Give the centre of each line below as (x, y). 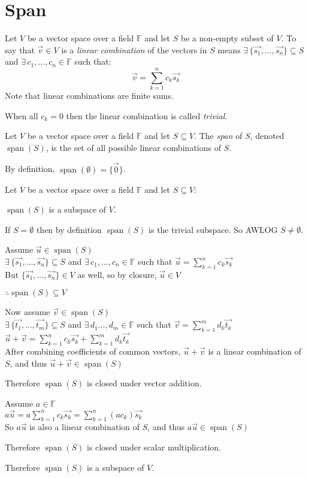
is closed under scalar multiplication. (154, 447)
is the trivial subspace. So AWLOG (213, 229)
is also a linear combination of (85, 427)
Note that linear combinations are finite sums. (89, 96)
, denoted (267, 136)
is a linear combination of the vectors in (134, 49)
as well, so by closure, (117, 274)
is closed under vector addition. (144, 383)
